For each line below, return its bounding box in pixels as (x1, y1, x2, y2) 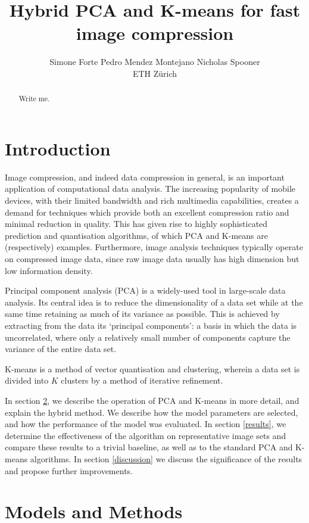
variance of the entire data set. (5, 343, 117, 355)
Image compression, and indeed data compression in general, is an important (5, 170, 285, 183)
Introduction (5, 136, 111, 160)
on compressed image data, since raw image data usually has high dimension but (5, 253, 299, 265)
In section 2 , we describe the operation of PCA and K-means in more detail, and (5, 394, 299, 406)
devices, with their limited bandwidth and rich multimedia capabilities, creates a (5, 194, 299, 207)
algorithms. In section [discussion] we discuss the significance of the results (30, 452, 302, 465)
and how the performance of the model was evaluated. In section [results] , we (5, 418, 286, 430)
